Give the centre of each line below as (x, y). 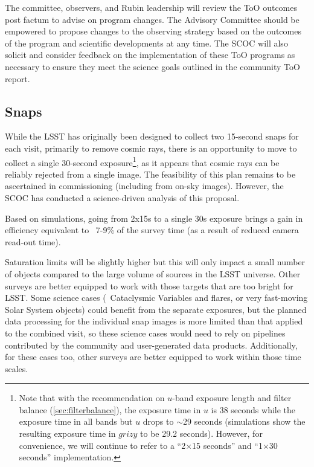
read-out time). (33, 241)
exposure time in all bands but (76, 421)
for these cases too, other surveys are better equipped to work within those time (153, 357)
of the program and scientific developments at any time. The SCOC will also (146, 43)
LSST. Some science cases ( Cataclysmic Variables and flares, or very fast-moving (156, 298)
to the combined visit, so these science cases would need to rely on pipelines (145, 333)
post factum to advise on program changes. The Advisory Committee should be (152, 19)
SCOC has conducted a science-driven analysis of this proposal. (122, 197)
